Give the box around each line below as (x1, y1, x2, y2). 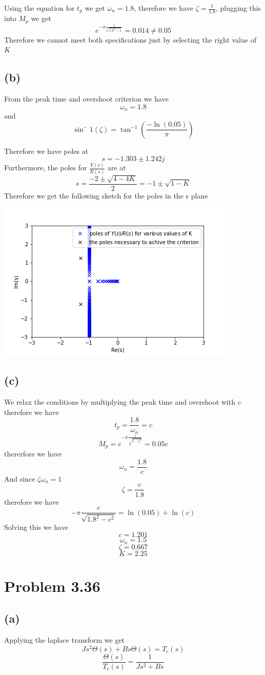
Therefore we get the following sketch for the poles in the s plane (4, 190, 208, 201)
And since (4, 473, 35, 484)
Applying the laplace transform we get (4, 634, 125, 645)
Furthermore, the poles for (4, 162, 87, 173)
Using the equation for (4, 3, 75, 13)
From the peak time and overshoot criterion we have (4, 93, 169, 104)
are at (107, 162, 126, 173)
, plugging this (215, 3, 261, 13)
